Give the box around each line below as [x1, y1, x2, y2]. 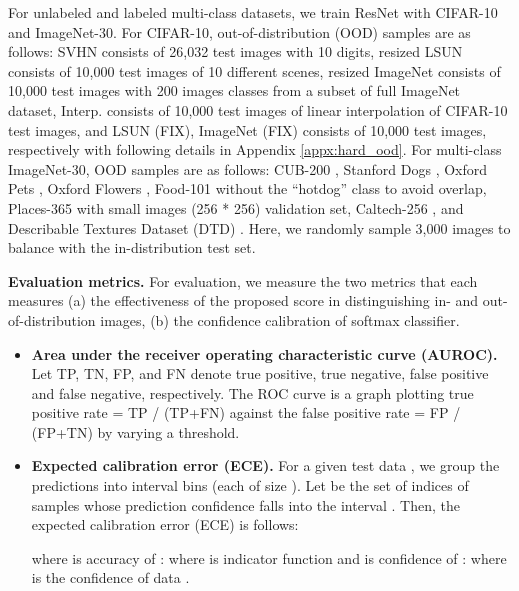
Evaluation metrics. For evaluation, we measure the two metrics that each [8, 270, 478, 291]
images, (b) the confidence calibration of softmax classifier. [100, 309, 460, 330]
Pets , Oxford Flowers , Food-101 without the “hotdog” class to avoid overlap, [8, 178, 487, 199]
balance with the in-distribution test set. [8, 237, 256, 258]
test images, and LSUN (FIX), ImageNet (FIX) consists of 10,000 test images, [8, 119, 487, 140]
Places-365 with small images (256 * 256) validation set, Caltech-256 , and [8, 197, 464, 218]
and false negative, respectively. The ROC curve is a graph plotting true [31, 382, 474, 403]
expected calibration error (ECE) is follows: [31, 514, 299, 535]
